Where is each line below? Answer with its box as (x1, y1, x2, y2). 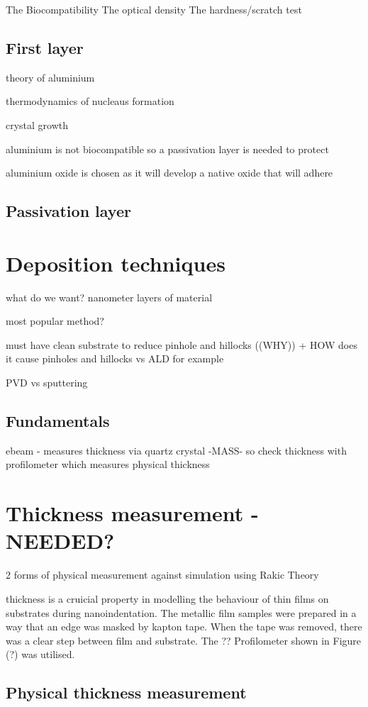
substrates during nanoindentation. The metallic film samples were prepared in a (6, 605, 357, 620)
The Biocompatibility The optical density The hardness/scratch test (6, 2, 302, 16)
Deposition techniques (6, 248, 225, 277)
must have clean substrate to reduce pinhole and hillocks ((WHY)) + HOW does (6, 337, 357, 352)
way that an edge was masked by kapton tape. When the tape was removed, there (6, 619, 362, 634)
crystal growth (6, 117, 69, 132)
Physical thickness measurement (6, 681, 247, 703)
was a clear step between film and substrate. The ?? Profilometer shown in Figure (6, 633, 362, 647)
